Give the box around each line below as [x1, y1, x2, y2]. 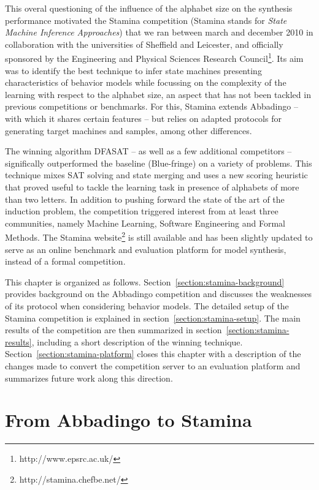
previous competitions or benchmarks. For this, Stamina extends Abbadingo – [5, 100, 298, 113]
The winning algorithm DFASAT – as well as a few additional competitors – [5, 145, 292, 157]
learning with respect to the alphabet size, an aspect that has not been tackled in [5, 88, 311, 100]
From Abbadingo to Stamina [5, 407, 252, 432]
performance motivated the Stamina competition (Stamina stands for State [5, 13, 287, 26]
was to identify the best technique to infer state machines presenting [5, 64, 262, 77]
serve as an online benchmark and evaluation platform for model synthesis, [5, 243, 286, 255]
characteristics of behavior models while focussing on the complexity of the [5, 76, 286, 89]
